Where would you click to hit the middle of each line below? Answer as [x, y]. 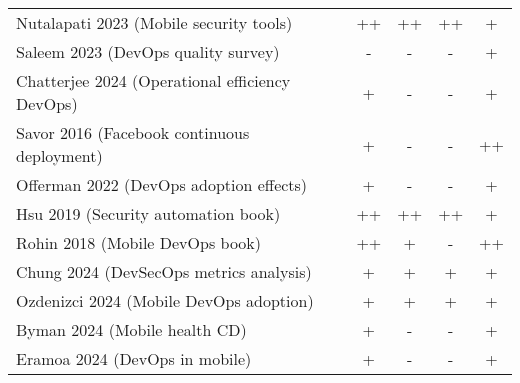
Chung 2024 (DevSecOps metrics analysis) [164, 271]
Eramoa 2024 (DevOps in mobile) [134, 358]
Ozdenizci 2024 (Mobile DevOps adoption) [165, 300]
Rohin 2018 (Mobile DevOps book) [139, 242]
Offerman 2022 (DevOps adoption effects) [162, 184]
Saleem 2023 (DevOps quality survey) [148, 51]
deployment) [59, 155]
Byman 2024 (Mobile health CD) [131, 329]
